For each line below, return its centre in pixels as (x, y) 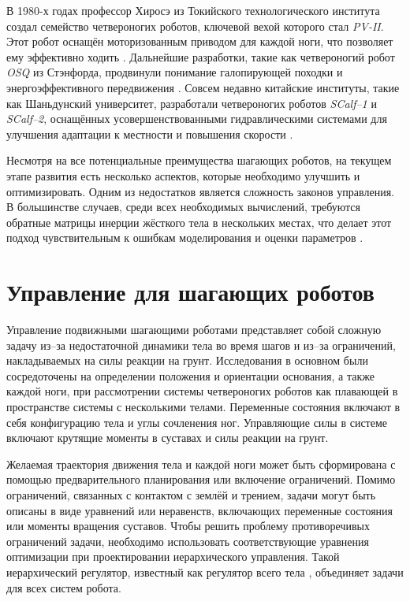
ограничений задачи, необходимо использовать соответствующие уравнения (188, 541)
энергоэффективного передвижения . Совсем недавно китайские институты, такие (203, 87)
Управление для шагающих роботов (190, 292)
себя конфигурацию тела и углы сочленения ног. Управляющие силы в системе (197, 422)
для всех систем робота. (64, 587)
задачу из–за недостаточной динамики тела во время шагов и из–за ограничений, (201, 345)
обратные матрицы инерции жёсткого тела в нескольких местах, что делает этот (199, 222)
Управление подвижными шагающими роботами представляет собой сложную (194, 330)
